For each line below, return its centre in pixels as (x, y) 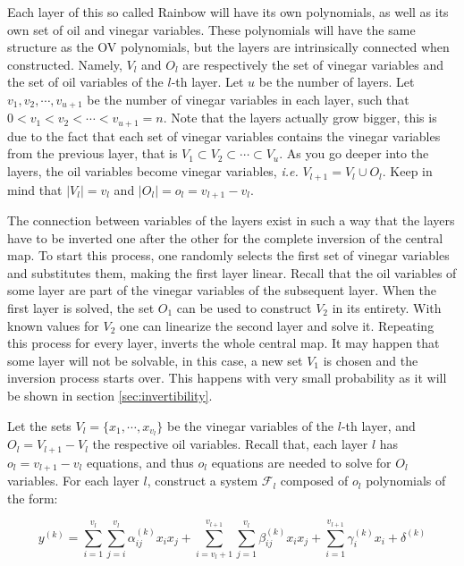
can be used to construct (244, 307)
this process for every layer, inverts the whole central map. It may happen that (224, 343)
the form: (33, 498)
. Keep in (407, 171)
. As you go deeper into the (354, 153)
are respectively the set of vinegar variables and (313, 64)
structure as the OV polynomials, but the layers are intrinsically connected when (228, 47)
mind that (35, 189)
